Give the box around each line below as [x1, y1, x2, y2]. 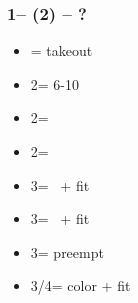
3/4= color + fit [30, 275, 131, 296]
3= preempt [30, 241, 104, 262]
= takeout [30, 40, 93, 61]
